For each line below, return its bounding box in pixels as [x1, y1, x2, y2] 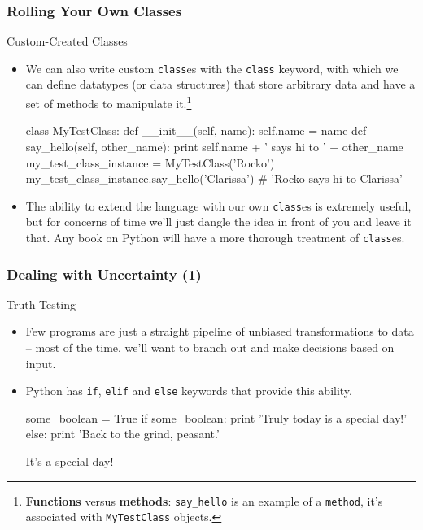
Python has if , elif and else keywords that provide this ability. [25, 382, 352, 399]
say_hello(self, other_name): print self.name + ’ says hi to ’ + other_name [25, 137, 403, 154]
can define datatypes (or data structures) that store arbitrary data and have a [25, 76, 416, 93]
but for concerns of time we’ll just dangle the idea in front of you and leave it [25, 213, 412, 230]
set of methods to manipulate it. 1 [25, 93, 192, 111]
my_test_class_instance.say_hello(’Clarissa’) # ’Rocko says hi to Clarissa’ [25, 170, 403, 187]
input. [25, 354, 56, 371]
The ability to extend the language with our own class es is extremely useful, [25, 197, 412, 214]
